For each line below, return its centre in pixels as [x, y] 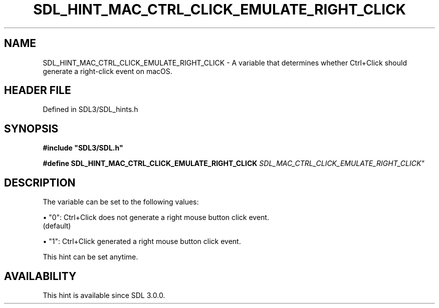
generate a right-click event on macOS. [107, 71]
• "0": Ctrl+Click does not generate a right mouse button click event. [156, 217]
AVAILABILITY [40, 276]
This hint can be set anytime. [90, 257]
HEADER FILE [38, 90]
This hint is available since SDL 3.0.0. [104, 295]
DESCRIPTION [40, 182]
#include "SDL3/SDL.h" [83, 148]
